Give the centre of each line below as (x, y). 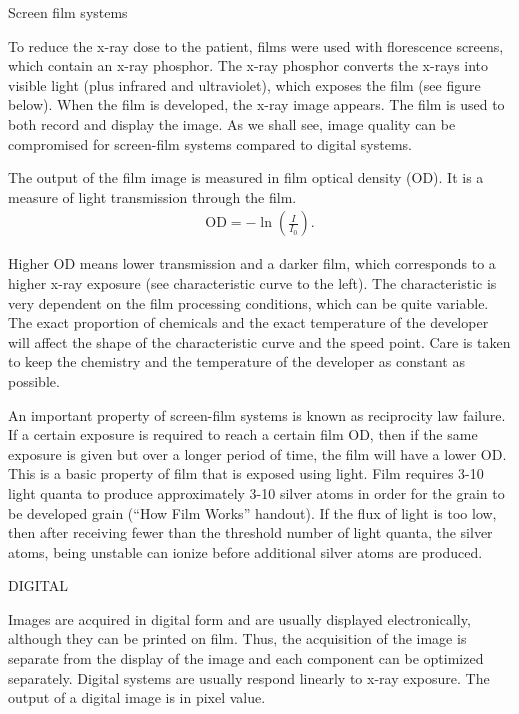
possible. (34, 380)
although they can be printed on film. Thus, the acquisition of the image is (237, 638)
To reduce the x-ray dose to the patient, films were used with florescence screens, (256, 45)
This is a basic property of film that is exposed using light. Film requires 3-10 (246, 473)
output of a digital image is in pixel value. (137, 697)
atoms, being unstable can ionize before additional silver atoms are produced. (245, 551)
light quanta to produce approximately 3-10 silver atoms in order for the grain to (256, 492)
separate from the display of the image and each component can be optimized (246, 658)
